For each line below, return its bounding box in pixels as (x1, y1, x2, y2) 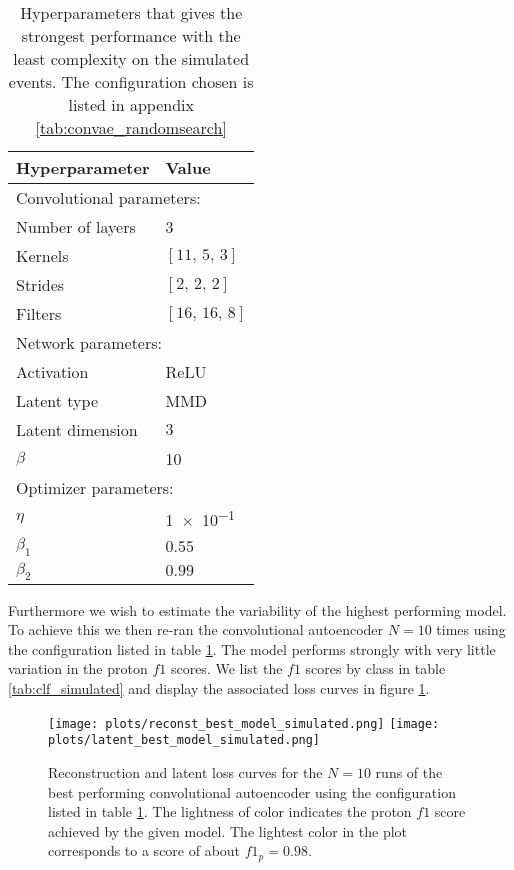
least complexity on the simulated (13, 47, 250, 70)
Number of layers (16, 215, 136, 238)
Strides (16, 273, 65, 296)
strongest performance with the (21, 24, 241, 47)
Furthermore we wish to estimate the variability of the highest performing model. (8, 599, 507, 620)
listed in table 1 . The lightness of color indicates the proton (48, 801, 412, 822)
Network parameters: (16, 331, 162, 354)
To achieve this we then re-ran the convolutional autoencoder (8, 619, 384, 640)
